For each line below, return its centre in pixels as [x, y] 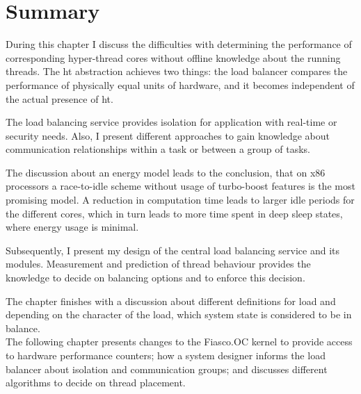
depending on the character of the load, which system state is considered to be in [179, 314]
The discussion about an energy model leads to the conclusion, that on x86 [166, 172]
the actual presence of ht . [59, 98]
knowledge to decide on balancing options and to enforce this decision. [155, 278]
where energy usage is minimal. [72, 227]
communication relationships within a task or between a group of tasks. [158, 149]
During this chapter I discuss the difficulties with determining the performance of [179, 44]
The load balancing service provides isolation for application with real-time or [171, 122]
